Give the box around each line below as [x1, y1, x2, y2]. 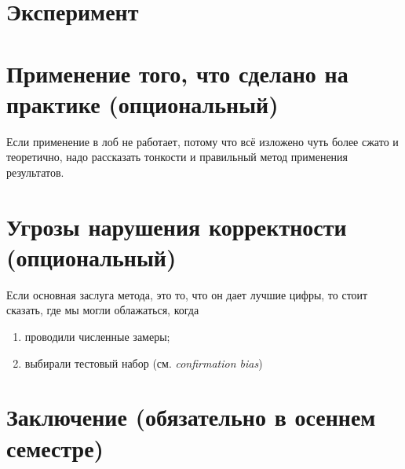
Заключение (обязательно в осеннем [6, 401, 376, 433]
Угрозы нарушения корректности [6, 210, 347, 242]
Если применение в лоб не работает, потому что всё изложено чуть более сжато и [6, 133, 399, 149]
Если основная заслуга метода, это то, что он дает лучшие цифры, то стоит [6, 286, 368, 302]
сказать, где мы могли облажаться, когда [6, 302, 199, 318]
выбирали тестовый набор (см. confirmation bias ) [24, 354, 263, 371]
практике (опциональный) [6, 87, 279, 119]
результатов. [6, 163, 64, 180]
